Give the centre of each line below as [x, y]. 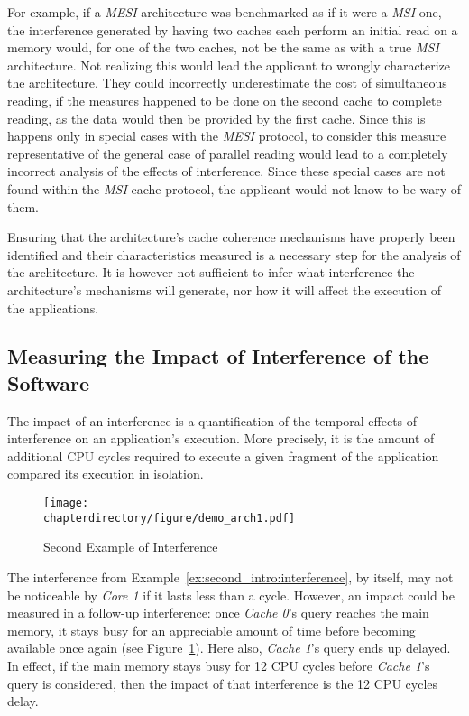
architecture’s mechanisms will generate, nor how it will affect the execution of [224, 289]
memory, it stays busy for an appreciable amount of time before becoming [212, 630]
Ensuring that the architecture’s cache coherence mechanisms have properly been [231, 237]
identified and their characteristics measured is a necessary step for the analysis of [234, 254]
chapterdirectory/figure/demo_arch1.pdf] [170, 518]
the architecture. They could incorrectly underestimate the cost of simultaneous [227, 83]
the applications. [53, 307]
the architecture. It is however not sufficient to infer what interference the [211, 272]
